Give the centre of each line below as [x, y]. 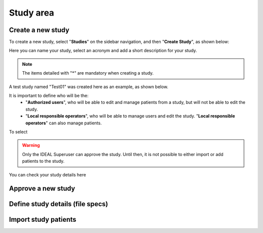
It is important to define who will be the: [49, 96]
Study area [32, 13]
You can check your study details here [47, 175]
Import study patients [43, 220]
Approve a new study [42, 188]
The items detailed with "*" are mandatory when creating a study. [88, 73]
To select [18, 132]
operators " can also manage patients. [64, 123]
